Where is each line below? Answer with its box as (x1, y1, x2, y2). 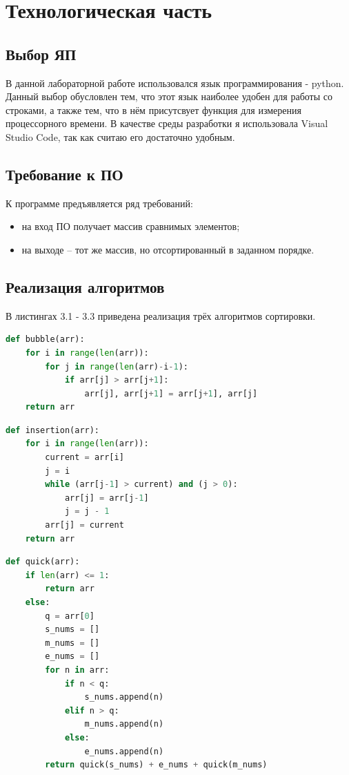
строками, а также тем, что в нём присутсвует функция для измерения (6, 102, 301, 117)
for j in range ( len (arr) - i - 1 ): (45, 361, 189, 372)
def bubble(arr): (6, 334, 85, 345)
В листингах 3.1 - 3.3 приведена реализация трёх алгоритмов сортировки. (6, 308, 316, 323)
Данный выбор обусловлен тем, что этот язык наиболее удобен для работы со (6, 89, 332, 104)
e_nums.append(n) (84, 746, 164, 756)
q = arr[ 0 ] (45, 611, 94, 621)
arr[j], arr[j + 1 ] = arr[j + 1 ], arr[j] (84, 388, 258, 399)
